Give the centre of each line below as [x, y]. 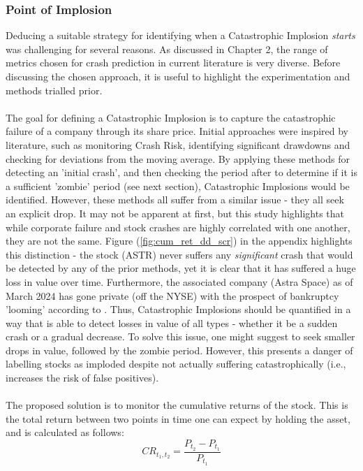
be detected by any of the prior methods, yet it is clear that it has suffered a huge [181, 268]
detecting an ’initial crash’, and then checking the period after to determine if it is [181, 172]
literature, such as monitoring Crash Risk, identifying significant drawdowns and [178, 144]
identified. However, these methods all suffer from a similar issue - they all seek [175, 200]
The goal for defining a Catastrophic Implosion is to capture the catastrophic [171, 117]
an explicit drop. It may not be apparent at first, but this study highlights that [175, 213]
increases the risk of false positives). [82, 378]
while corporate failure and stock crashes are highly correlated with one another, [178, 227]
